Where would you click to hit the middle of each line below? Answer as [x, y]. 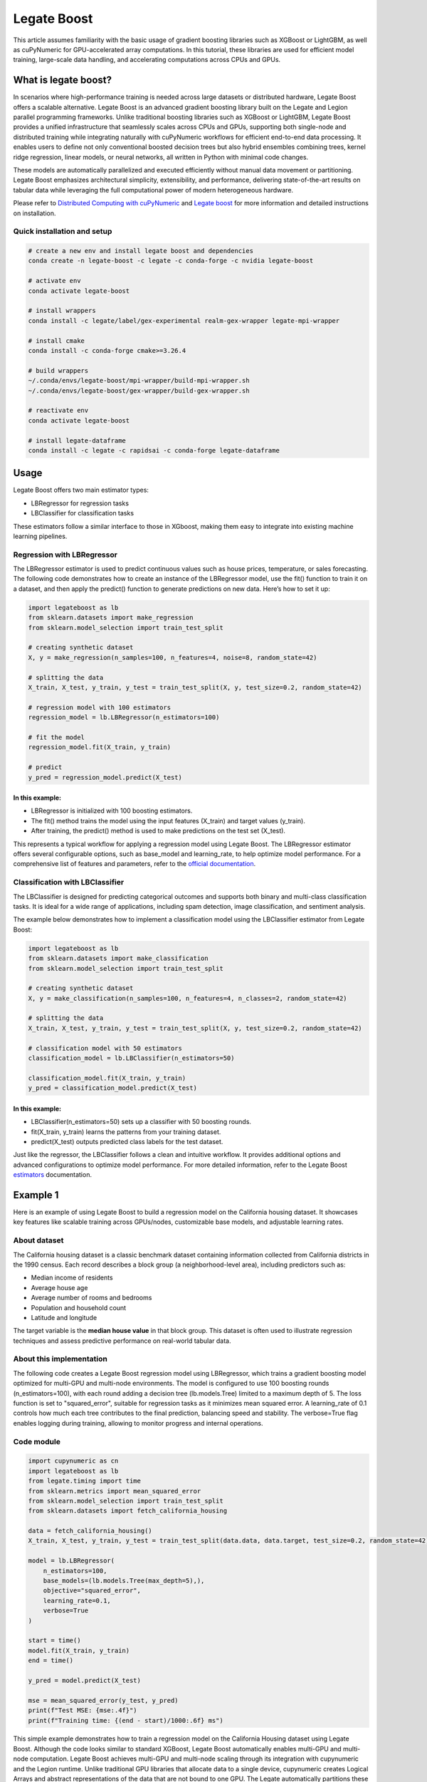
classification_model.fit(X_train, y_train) [107, 1078]
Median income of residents [72, 1278]
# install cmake [57, 341]
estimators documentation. [53, 1175]
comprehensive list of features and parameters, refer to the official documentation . [135, 864]
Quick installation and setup [63, 232]
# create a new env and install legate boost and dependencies [141, 251]
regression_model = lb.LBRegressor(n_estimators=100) [124, 717]
